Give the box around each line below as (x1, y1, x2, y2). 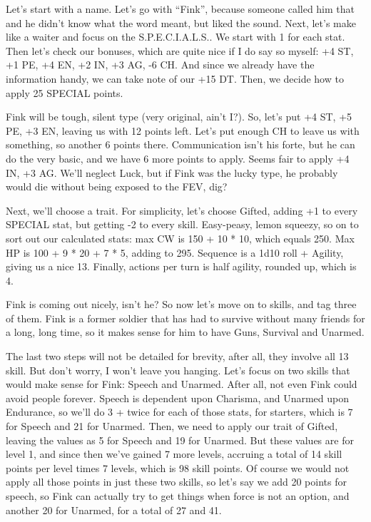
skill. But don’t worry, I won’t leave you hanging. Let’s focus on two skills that (6, 362, 350, 377)
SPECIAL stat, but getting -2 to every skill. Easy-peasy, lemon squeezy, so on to (6, 217, 359, 232)
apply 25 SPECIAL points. (6, 85, 123, 100)
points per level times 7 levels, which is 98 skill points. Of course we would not (6, 460, 350, 475)
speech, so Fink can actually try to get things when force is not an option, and (6, 488, 350, 503)
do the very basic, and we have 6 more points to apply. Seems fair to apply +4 (6, 150, 350, 165)
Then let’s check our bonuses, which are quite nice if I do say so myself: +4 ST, (6, 43, 354, 58)
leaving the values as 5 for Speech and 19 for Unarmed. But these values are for (6, 432, 354, 447)
